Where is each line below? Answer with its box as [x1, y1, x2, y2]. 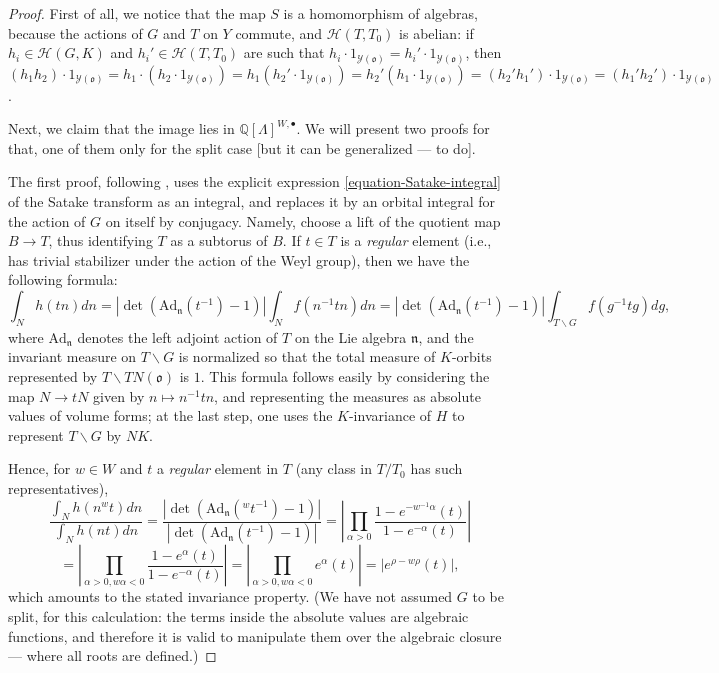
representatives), [8, 478, 109, 498]
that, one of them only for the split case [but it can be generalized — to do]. [8, 137, 476, 158]
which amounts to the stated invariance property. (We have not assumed [8, 586, 453, 607]
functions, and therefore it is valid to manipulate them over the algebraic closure [8, 625, 502, 646]
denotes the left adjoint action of [77, 326, 278, 347]
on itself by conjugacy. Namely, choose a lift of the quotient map [105, 210, 501, 231]
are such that [243, 42, 325, 63]
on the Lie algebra [294, 326, 407, 347]
